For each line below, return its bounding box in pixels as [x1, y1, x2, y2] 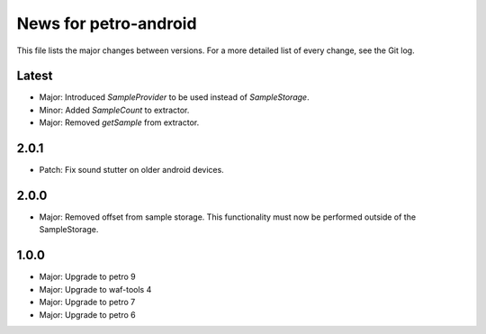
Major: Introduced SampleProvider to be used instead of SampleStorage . [39, 92, 310, 103]
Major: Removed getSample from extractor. [39, 117, 200, 128]
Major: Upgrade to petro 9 [39, 271, 137, 283]
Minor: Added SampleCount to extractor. [39, 104, 190, 115]
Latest [16, 68, 53, 84]
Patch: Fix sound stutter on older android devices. [39, 165, 224, 176]
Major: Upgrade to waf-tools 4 [39, 284, 152, 294]
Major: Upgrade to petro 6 [39, 309, 137, 320]
